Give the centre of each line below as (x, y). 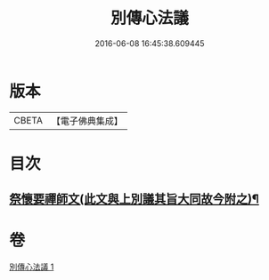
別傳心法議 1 (32, 267)
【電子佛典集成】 (87, 121)
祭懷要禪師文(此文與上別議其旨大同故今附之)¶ (134, 200)
